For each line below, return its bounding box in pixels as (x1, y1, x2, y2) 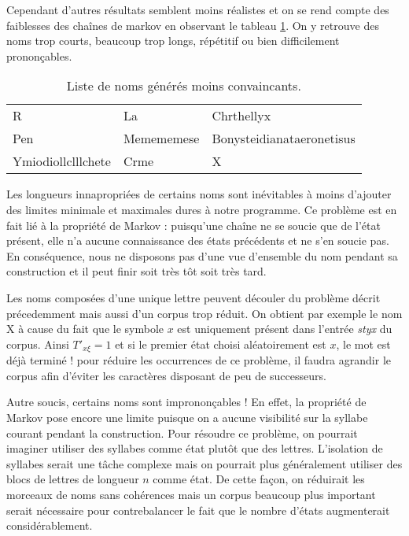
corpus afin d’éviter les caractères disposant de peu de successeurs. (6, 367, 326, 383)
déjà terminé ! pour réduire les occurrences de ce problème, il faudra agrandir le (6, 352, 391, 368)
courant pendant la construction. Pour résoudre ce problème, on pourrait (6, 424, 358, 441)
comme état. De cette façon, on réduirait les (153, 471, 365, 487)
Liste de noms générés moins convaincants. (66, 76, 301, 95)
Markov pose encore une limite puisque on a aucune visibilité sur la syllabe (6, 408, 368, 425)
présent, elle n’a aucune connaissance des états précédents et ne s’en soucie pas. (6, 232, 389, 249)
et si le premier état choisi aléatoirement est (115, 335, 326, 352)
